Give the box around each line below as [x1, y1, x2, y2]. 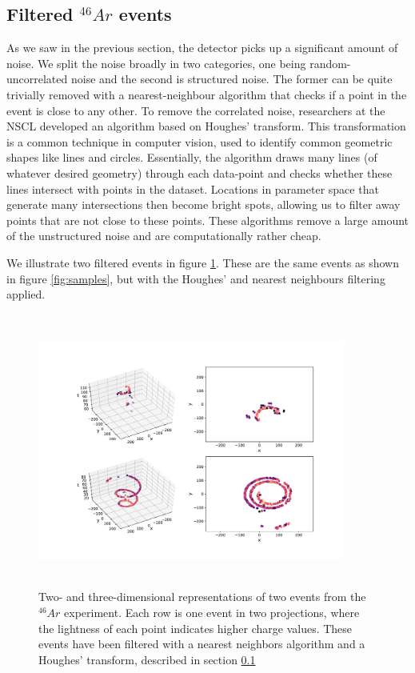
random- [309, 54, 351, 71]
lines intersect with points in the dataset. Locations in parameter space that [6, 180, 379, 197]
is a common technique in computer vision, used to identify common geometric [6, 133, 393, 150]
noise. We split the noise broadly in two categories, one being [6, 54, 306, 71]
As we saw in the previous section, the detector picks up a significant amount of [6, 39, 398, 56]
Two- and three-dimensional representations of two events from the [38, 588, 366, 605]
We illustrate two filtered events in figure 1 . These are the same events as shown [6, 254, 399, 270]
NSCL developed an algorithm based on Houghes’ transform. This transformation [6, 118, 406, 134]
